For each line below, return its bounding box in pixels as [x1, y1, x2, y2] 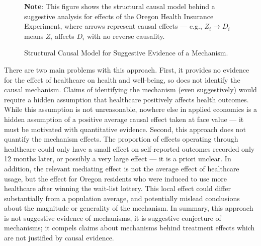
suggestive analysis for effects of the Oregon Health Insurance [24, 11, 214, 21]
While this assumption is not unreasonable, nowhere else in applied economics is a [4, 104, 257, 114]
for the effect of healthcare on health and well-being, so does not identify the [4, 74, 240, 85]
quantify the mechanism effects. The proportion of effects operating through [4, 134, 238, 144]
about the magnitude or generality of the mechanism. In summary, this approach [4, 203, 253, 213]
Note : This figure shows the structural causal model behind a [24, 1, 215, 11]
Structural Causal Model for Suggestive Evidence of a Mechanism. [24, 47, 228, 58]
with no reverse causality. [86, 30, 165, 41]
